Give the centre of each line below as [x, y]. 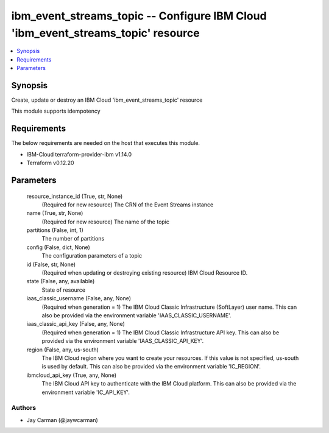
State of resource [64, 290]
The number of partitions [73, 239]
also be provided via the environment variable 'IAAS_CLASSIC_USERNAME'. [136, 315]
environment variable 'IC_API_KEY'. [86, 392]
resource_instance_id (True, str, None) [75, 196]
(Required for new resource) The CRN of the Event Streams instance [128, 205]
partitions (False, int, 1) [55, 230]
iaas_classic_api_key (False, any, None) [76, 324]
